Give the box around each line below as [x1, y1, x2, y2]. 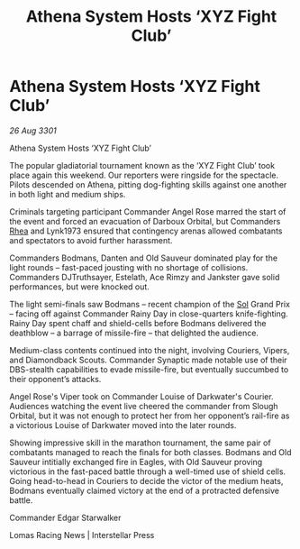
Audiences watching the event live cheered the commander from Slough [9, 400, 278, 411]
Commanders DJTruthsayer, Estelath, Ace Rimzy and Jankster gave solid [9, 271, 280, 282]
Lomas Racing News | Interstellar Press [9, 529, 155, 540]
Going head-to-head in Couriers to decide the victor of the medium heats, [9, 475, 284, 486]
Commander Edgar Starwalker [9, 512, 122, 523]
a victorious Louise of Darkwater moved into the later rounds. [9, 419, 237, 430]
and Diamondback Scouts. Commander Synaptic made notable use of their [9, 354, 287, 365]
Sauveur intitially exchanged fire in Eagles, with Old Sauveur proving [9, 456, 263, 467]
